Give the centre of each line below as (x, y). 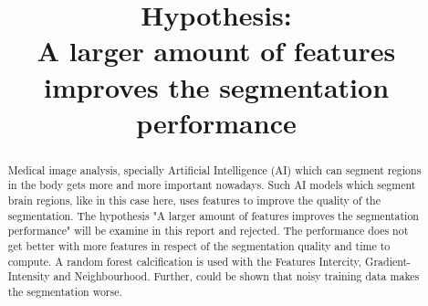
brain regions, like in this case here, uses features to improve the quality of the (194, 200)
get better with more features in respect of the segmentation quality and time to (199, 246)
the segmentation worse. (65, 291)
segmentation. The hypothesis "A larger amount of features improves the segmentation (213, 215)
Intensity (29, 276)
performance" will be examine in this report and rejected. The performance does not (208, 231)
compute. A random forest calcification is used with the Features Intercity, (185, 261)
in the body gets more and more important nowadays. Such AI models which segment (212, 185)
